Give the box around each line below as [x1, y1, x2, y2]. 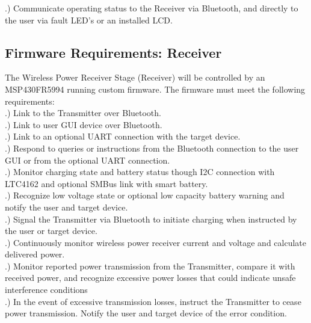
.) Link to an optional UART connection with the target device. [5, 130, 241, 143]
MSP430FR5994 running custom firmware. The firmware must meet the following [5, 82, 306, 95]
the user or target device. [5, 224, 97, 237]
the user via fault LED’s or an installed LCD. [5, 13, 173, 26]
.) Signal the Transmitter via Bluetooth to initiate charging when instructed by [5, 212, 297, 225]
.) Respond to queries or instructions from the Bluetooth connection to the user [5, 141, 299, 154]
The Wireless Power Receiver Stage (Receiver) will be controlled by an [5, 71, 265, 84]
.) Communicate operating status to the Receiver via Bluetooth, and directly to [5, 2, 298, 14]
